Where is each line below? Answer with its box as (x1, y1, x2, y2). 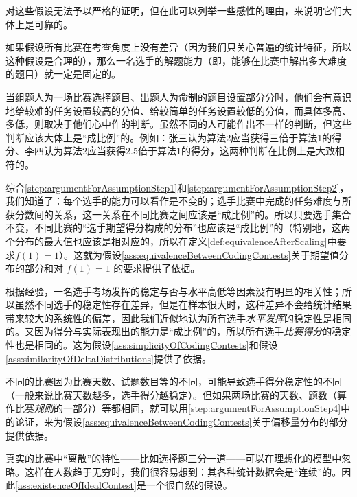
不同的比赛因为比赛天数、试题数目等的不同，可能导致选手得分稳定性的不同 (5, 374, 342, 389)
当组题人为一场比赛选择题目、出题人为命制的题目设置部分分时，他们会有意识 (5, 89, 352, 104)
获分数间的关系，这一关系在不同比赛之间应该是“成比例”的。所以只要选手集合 (5, 207, 352, 221)
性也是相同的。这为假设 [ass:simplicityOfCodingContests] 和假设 (5, 338, 278, 352)
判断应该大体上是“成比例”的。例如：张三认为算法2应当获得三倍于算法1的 (5, 130, 332, 144)
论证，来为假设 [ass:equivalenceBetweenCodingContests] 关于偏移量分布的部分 (14, 415, 348, 429)
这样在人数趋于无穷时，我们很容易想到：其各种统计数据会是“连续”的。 (24, 464, 342, 478)
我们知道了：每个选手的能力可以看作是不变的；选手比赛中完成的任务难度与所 (5, 194, 352, 208)
